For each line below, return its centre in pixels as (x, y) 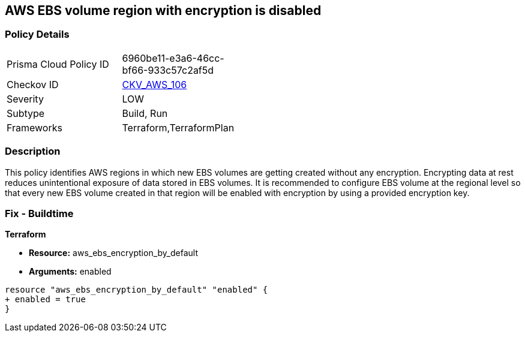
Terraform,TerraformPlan (178, 127)
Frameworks (34, 127)
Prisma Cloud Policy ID (58, 64)
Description (33, 151)
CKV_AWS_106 (154, 84)
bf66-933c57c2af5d (168, 70)
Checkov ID (33, 84)
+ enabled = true (45, 300)
